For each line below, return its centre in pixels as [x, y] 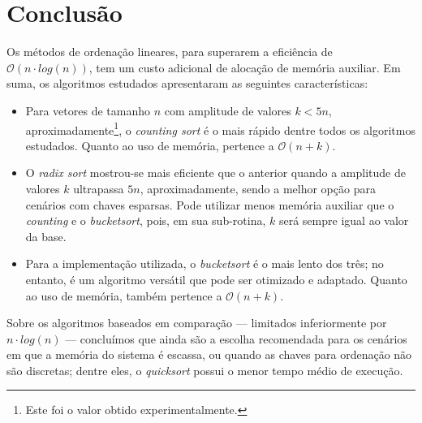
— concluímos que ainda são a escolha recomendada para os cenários [236, 338]
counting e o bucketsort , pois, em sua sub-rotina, [146, 220]
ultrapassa [99, 188]
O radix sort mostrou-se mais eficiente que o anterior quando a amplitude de [215, 173]
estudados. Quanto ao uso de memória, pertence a [150, 145]
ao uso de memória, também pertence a [124, 295]
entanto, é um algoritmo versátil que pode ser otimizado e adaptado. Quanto [216, 279]
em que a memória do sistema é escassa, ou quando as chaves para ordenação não [209, 354]
